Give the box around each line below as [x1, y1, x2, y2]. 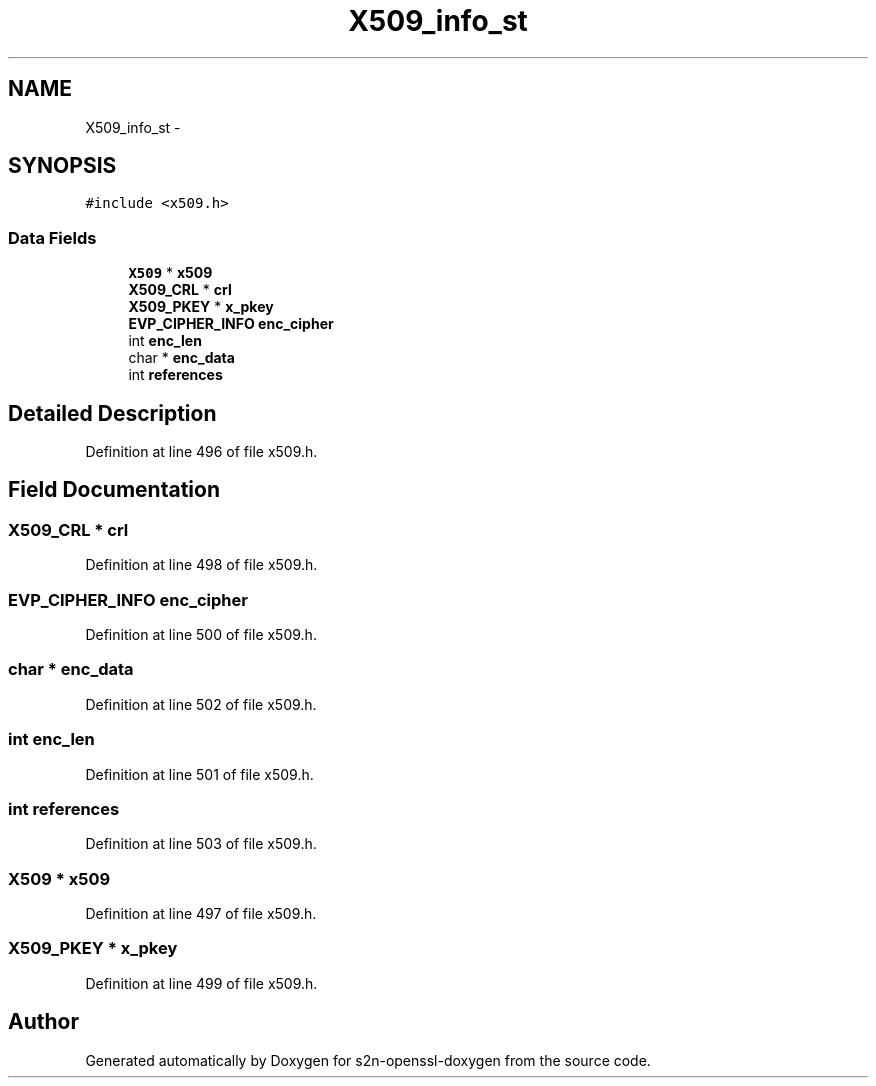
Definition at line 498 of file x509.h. [85, 556, 318, 574]
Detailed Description [8, 400, 217, 426]
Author [8, 1009, 79, 1035]
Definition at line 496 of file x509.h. [85, 443, 318, 461]
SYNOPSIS [8, 153, 117, 179]
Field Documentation [8, 477, 220, 503]
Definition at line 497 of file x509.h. [85, 905, 317, 922]
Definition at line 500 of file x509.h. [85, 626, 317, 643]
